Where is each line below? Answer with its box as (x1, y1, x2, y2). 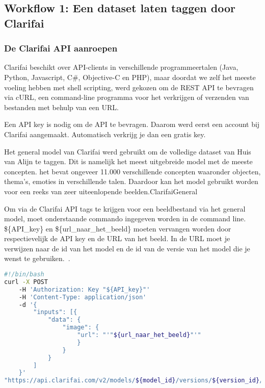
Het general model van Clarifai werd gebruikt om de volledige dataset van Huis (4, 146, 251, 157)
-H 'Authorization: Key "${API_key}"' (18, 286, 150, 293)
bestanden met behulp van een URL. (4, 101, 119, 112)
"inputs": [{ (33, 308, 77, 316)
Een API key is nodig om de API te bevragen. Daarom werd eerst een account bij (4, 119, 260, 130)
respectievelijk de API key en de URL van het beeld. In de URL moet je (4, 233, 230, 244)
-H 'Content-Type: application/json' (18, 293, 147, 301)
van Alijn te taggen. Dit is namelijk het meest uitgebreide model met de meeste (4, 156, 253, 167)
